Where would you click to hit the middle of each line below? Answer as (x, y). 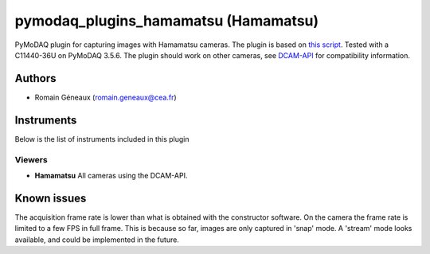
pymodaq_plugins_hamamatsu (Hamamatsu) (167, 21)
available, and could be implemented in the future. (97, 240)
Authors (35, 78)
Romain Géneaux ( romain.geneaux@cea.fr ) (106, 97)
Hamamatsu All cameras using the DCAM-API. (111, 175)
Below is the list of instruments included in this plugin (102, 139)
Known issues (51, 198)
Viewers (31, 159)
